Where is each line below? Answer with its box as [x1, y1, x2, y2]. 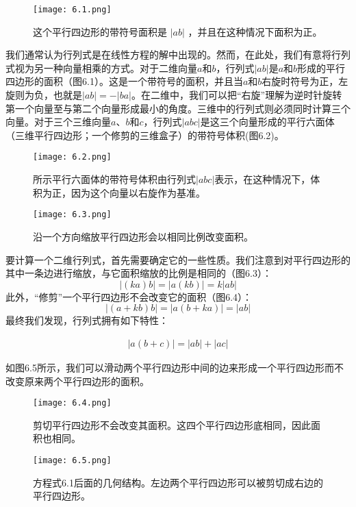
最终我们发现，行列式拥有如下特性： [5, 313, 168, 327]
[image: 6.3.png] [33, 210, 112, 220]
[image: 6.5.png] [33, 455, 112, 465]
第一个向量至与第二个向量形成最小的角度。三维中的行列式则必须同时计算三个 [5, 101, 351, 115]
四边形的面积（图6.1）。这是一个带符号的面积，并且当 [5, 74, 243, 88]
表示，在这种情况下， [214, 172, 311, 186]
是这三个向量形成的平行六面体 [200, 114, 335, 129]
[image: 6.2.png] [33, 152, 112, 162]
